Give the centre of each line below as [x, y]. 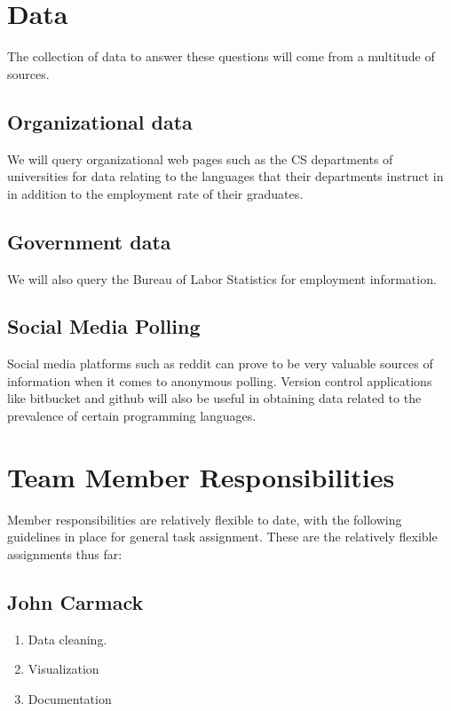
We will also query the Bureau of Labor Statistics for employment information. [222, 278]
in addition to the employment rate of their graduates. [155, 193]
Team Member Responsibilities [201, 476]
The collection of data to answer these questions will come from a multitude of [221, 56]
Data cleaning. [67, 639]
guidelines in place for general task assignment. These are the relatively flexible [222, 537]
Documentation [70, 698]
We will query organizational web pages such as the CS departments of [200, 158]
